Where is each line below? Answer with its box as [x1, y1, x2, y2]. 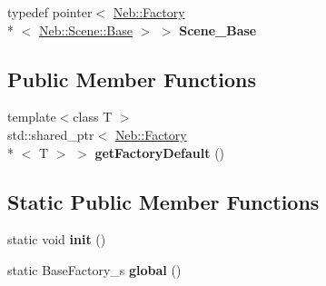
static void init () [7, 230, 106, 249]
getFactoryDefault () [94, 143, 225, 162]
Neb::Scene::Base [39, 20, 133, 39]
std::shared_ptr [7, 124, 94, 143]
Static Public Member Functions [7, 187, 320, 215]
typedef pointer [7, 3, 93, 21]
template [7, 107, 56, 126]
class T [73, 107, 113, 126]
